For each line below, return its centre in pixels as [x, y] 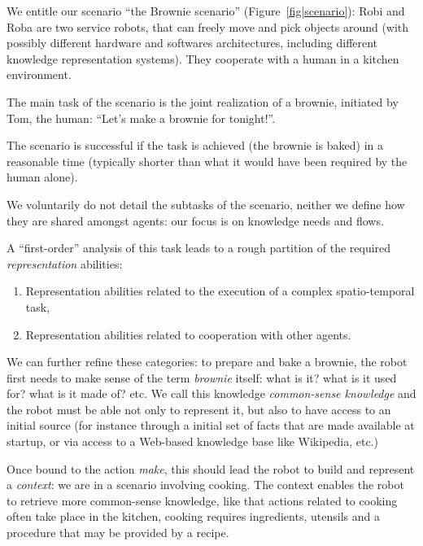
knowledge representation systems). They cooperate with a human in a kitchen [203, 58]
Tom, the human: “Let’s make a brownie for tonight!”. [141, 118]
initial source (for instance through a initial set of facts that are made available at [211, 425]
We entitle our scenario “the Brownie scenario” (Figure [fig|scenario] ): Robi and [206, 11]
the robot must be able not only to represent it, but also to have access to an [199, 409]
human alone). [42, 177]
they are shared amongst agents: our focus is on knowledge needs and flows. [195, 220]
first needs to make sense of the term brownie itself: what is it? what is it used [202, 377]
